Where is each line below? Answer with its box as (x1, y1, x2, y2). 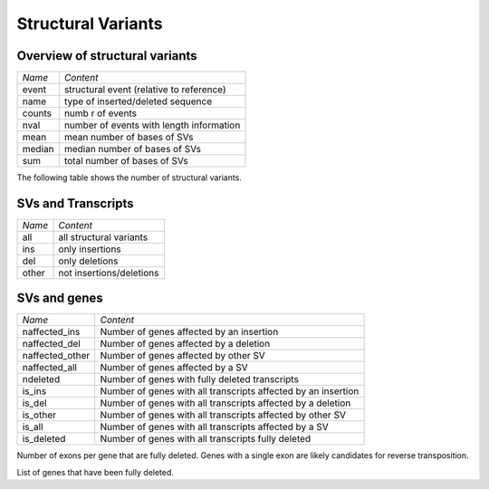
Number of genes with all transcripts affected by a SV (100, 421, 330, 434)
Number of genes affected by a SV (100, 361, 248, 374)
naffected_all (22, 361, 77, 374)
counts (22, 107, 52, 120)
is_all (22, 421, 44, 434)
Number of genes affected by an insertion (100, 326, 279, 339)
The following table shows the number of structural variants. (16, 172, 242, 183)
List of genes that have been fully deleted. (16, 466, 174, 477)
